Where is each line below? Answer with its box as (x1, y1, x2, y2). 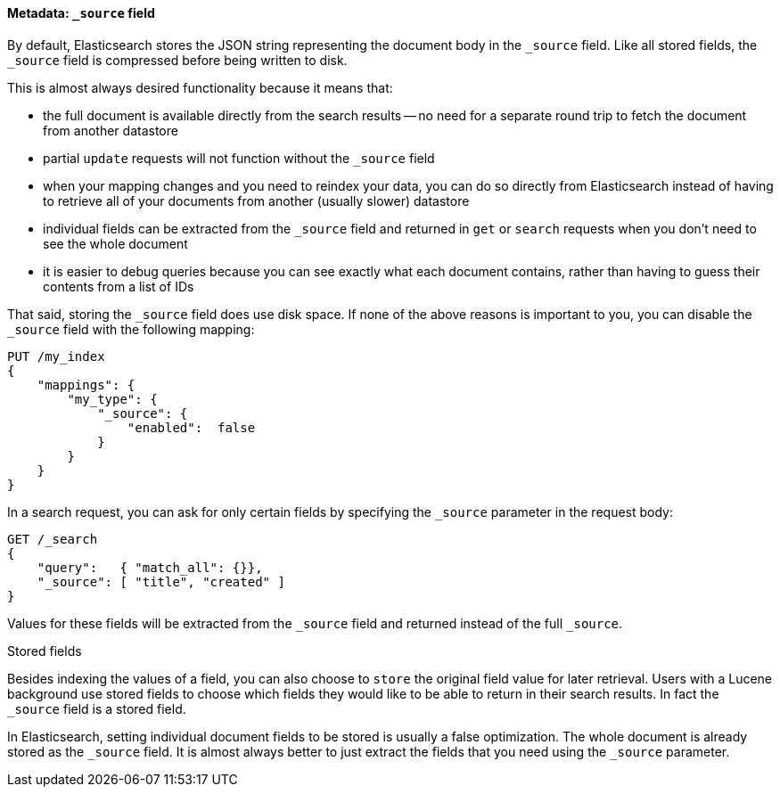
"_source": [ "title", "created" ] (37, 574, 285, 589)
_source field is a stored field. (7, 700, 186, 716)
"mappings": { (37, 377, 135, 392)
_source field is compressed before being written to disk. (7, 52, 348, 68)
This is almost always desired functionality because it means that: (7, 79, 393, 95)
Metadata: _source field (7, 5, 155, 20)
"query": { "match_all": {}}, (37, 560, 263, 575)
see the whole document (43, 235, 188, 251)
